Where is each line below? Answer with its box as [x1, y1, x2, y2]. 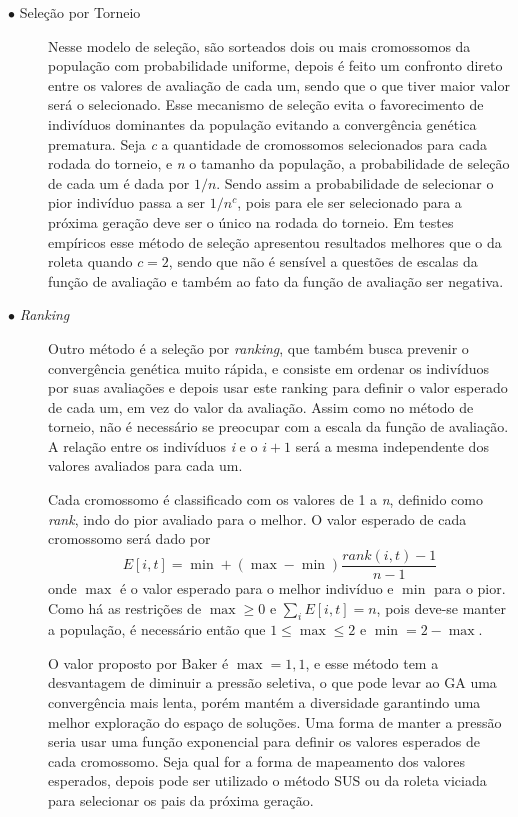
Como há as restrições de [48, 597, 202, 618]
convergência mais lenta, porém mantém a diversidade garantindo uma [48, 692, 481, 713]
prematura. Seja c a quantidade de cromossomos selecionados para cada [48, 133, 488, 154]
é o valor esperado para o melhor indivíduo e [119, 577, 394, 598]
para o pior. [433, 577, 506, 598]
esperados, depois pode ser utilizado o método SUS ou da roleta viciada [48, 770, 487, 791]
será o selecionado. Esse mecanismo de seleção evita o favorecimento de [48, 94, 484, 115]
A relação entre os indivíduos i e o [48, 435, 258, 456]
